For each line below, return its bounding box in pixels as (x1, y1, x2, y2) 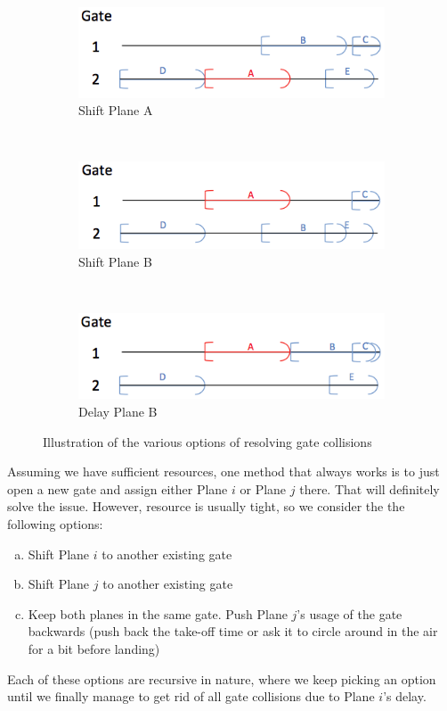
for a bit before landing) (28, 639, 160, 657)
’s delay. (383, 687, 427, 706)
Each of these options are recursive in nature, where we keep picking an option (7, 669, 436, 688)
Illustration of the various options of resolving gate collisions (43, 432, 372, 451)
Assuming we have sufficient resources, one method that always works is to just (7, 462, 440, 481)
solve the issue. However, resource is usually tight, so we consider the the (7, 497, 405, 516)
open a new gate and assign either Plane (7, 479, 228, 498)
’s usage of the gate (297, 604, 402, 623)
